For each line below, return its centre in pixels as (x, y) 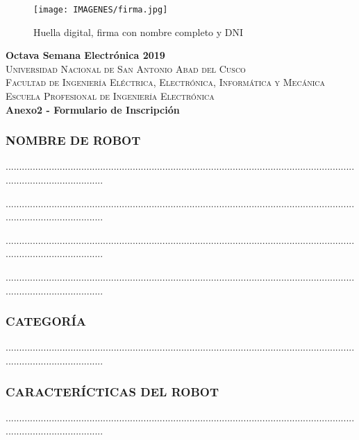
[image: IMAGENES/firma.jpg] (101, 10)
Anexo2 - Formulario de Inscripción (93, 109)
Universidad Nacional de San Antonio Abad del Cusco (126, 68)
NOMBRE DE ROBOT (73, 140)
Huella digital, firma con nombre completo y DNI (139, 32)
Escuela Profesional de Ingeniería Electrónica (110, 96)
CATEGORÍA (46, 321)
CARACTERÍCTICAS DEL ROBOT (112, 391)
